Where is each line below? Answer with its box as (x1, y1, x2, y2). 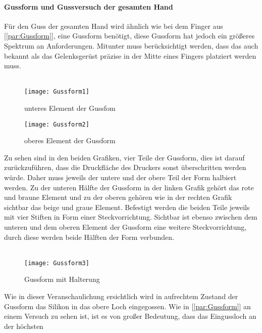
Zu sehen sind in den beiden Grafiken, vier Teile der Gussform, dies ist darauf (4, 152, 245, 162)
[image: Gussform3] (24, 259, 89, 267)
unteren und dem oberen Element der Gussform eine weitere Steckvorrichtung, (4, 222, 247, 232)
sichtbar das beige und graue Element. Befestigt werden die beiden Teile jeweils (4, 201, 250, 212)
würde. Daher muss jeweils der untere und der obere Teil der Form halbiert (4, 172, 237, 183)
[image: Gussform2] (24, 120, 89, 128)
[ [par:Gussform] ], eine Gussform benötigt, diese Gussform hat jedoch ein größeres (4, 30, 255, 41)
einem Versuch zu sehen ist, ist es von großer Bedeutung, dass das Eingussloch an (4, 311, 256, 321)
